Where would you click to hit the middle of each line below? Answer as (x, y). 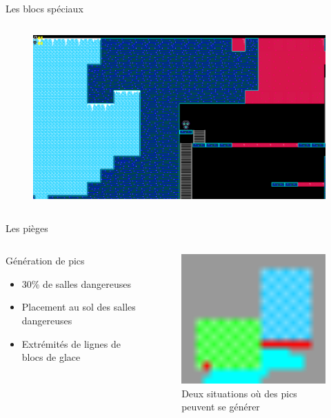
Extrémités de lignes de (71, 343)
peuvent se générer (221, 407)
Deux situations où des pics (239, 393)
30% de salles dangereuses (76, 283)
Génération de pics (45, 261)
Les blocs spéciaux (44, 8)
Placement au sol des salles (79, 307)
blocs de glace (51, 357)
